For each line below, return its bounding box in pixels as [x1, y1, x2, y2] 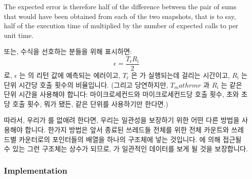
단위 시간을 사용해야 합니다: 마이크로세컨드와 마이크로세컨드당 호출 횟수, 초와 [4, 89, 239, 99]
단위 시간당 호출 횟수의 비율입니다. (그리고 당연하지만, [4, 79, 168, 89]
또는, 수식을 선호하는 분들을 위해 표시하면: [4, 46, 132, 56]
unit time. [4, 30, 34, 40]
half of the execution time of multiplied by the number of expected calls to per [4, 20, 238, 31]
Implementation [4, 164, 68, 176]
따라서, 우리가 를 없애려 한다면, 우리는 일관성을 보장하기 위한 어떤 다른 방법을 [4, 115, 240, 125]
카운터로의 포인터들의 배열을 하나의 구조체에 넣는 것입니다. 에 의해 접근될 [18, 134, 242, 144]
